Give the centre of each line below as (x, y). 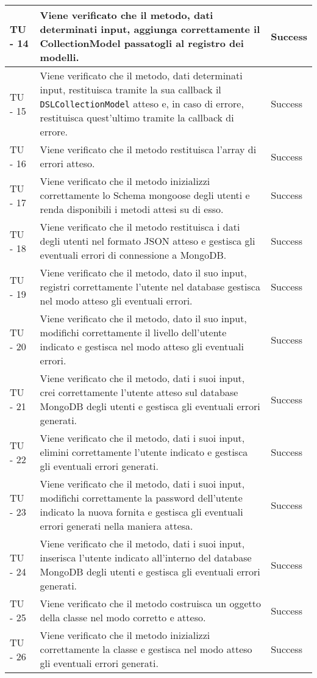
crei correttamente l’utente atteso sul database (139, 392)
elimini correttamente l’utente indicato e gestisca (144, 452)
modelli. (59, 57)
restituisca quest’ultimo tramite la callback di (137, 117)
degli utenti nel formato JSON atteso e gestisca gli (148, 241)
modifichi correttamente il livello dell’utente (133, 332)
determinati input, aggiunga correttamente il (150, 29)
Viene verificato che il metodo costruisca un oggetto (151, 603)
